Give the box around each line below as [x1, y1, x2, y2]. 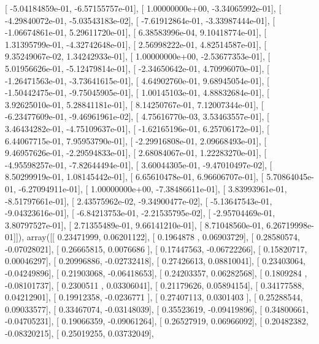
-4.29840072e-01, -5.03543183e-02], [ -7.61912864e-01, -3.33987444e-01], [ [5, 14, 275, 26]
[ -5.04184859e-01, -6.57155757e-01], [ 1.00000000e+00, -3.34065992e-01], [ [5, 2, 282, 14]
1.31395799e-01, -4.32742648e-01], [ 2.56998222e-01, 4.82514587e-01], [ [5, 37, 267, 50]
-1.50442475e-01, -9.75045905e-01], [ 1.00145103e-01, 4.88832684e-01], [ [5, 86, 269, 99]
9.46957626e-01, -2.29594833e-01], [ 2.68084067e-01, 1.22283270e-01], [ [5, 146, 267, 159]
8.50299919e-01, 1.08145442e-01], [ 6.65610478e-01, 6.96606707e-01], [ [5, 170, 264, 183]
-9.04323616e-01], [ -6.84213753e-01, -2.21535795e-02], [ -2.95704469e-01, [5, 206, 275, 219]
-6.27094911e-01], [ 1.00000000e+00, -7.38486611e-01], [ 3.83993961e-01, [18, 182, 287, 195]
